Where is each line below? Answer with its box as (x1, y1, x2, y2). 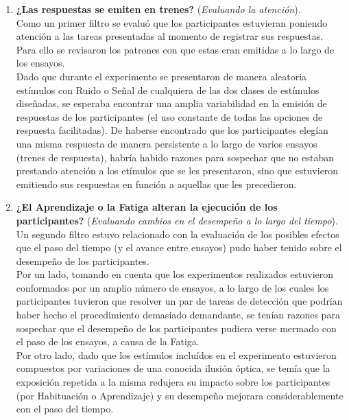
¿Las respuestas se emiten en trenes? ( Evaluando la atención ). (16, 2, 301, 16)
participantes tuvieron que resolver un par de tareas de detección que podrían (16, 294, 343, 308)
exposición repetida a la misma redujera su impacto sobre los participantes (16, 375, 330, 389)
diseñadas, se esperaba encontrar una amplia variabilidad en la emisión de (16, 96, 327, 110)
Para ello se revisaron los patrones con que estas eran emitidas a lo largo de (16, 42, 335, 56)
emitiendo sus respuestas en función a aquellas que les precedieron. (16, 176, 297, 191)
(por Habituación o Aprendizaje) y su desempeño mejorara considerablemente (16, 388, 344, 402)
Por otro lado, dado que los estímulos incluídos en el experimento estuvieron (16, 347, 337, 362)
